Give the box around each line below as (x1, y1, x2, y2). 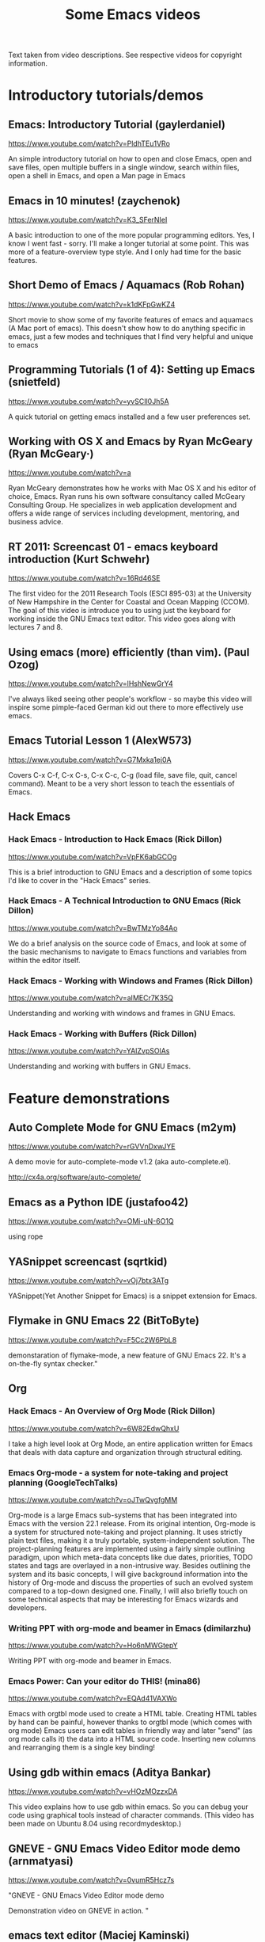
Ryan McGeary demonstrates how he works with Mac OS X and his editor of (8, 483, 256, 493)
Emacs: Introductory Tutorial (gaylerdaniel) (8, 117, 225, 131)
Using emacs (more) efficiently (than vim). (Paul (8, 645, 250, 659)
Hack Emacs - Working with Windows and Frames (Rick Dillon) (8, 975, 253, 986)
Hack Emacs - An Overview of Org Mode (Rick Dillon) (8, 1406, 216, 1417)
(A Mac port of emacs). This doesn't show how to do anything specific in (8, 323, 246, 333)
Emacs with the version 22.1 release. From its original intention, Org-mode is (8, 1518, 256, 1528)
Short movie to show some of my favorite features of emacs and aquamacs (8, 314, 254, 324)
